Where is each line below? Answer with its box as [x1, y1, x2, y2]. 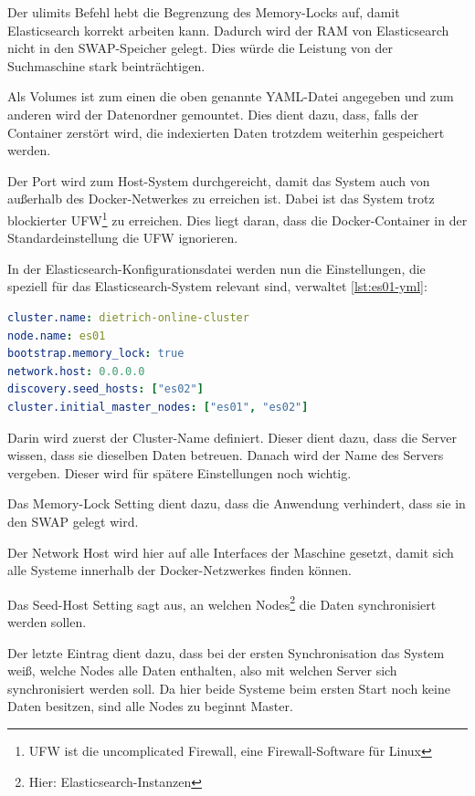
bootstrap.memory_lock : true [7, 347, 185, 361]
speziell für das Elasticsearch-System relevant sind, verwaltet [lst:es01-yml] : [7, 277, 427, 296]
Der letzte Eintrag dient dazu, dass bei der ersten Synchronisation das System [7, 643, 445, 662]
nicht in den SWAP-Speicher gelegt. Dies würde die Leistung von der [7, 38, 394, 58]
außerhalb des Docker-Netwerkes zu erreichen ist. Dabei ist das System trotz [7, 189, 435, 208]
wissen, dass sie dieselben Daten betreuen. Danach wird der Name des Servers [7, 445, 444, 465]
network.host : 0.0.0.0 [7, 364, 145, 378]
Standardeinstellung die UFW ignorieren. [7, 228, 238, 247]
